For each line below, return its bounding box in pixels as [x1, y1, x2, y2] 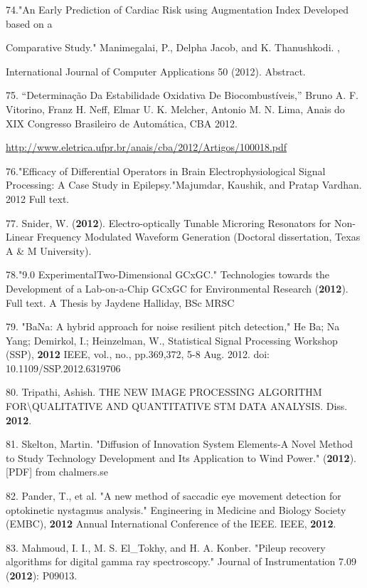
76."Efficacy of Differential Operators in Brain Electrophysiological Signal [6, 163, 326, 178]
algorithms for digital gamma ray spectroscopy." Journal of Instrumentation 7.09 [6, 554, 356, 569]
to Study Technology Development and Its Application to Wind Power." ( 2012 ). [6, 450, 356, 465]
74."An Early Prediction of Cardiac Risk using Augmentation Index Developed [6, 2, 349, 16]
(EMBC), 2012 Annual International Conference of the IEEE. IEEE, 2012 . [6, 516, 336, 531]
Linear [6, 229, 34, 244]
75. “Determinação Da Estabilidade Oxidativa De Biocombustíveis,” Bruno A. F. [6, 88, 358, 103]
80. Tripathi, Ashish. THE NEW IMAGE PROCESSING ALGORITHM [6, 384, 322, 399]
